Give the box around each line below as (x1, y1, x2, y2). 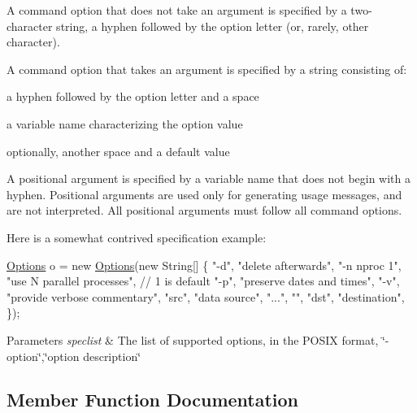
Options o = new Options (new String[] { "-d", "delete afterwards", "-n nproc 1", (7, 256, 402, 273)
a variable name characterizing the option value (7, 115, 243, 132)
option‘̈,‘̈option (7, 347, 80, 364)
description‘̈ (83, 347, 141, 364)
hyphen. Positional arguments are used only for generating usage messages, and (7, 185, 402, 202)
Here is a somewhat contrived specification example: (7, 228, 267, 246)
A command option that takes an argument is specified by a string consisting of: (7, 60, 407, 77)
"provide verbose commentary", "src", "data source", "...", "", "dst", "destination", (7, 288, 405, 305)
